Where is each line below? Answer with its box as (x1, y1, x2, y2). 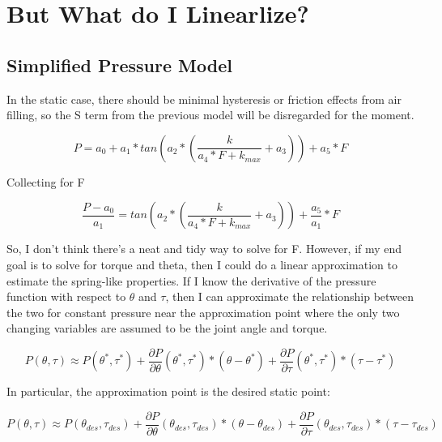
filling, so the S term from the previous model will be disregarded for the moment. (6, 106, 414, 123)
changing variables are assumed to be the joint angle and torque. (6, 320, 328, 337)
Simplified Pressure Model (6, 52, 232, 77)
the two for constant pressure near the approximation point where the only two (6, 303, 400, 320)
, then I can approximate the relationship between (165, 288, 414, 305)
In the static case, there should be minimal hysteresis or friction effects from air (6, 90, 402, 107)
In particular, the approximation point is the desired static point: (6, 383, 330, 400)
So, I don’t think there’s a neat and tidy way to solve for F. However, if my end (6, 240, 402, 257)
